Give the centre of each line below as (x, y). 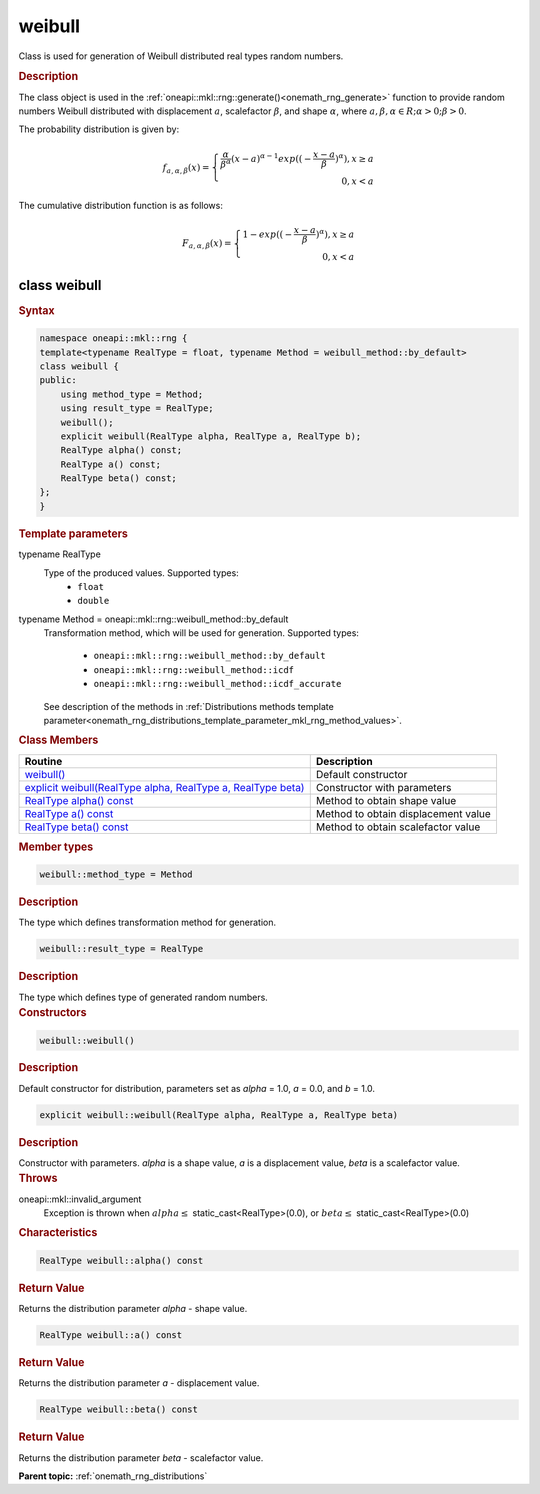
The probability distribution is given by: (99, 129)
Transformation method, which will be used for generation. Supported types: (201, 633)
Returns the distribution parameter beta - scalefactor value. (141, 1457)
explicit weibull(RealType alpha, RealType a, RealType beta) (164, 787)
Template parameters (73, 533)
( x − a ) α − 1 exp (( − (271, 157)
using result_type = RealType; (137, 408)
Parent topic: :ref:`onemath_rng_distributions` (113, 1476)
